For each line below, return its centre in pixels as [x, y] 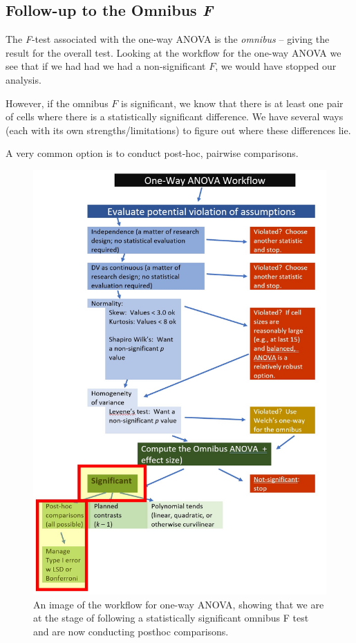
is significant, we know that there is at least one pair [232, 103]
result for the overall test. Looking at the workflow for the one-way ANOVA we [174, 52]
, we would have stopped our [276, 66]
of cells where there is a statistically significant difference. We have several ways [175, 117]
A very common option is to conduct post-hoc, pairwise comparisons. [152, 153]
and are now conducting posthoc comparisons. [131, 631]
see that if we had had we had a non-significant [106, 66]
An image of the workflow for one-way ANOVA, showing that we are [179, 604]
